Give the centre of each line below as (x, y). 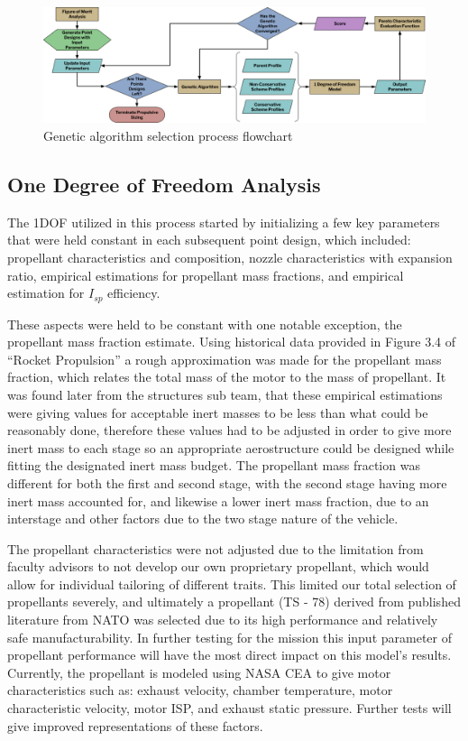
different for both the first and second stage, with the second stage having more (227, 482)
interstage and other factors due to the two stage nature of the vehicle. (203, 519)
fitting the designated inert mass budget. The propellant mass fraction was (214, 465)
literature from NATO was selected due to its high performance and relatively (223, 620)
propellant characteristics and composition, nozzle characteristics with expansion (230, 257)
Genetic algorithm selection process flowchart (168, 135)
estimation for (46, 293)
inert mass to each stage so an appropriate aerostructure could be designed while (231, 447)
